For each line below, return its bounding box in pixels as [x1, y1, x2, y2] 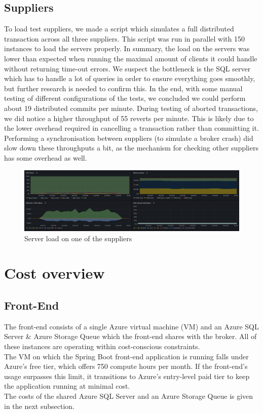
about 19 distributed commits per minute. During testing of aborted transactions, [4, 102, 258, 113]
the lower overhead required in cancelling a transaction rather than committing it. [4, 123, 259, 133]
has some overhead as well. [4, 152, 87, 163]
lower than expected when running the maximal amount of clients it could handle [4, 53, 257, 63]
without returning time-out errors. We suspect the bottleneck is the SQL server [4, 63, 251, 73]
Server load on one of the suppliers [24, 233, 132, 243]
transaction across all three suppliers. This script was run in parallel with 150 [4, 33, 245, 44]
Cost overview [4, 262, 105, 283]
